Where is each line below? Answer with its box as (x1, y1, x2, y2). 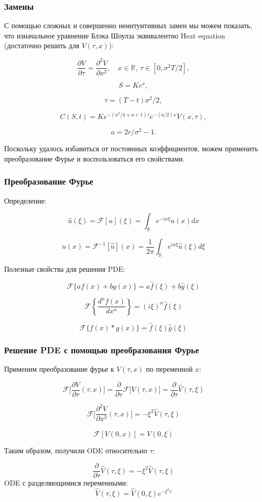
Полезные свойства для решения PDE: (4, 263, 125, 274)
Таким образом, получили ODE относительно (4, 445, 147, 455)
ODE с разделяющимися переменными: (4, 477, 128, 488)
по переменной (146, 364, 193, 374)
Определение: (4, 195, 47, 206)
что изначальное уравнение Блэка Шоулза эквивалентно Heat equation (4, 30, 226, 41)
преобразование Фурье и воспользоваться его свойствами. (4, 153, 185, 164)
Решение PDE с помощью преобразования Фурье (4, 343, 199, 356)
